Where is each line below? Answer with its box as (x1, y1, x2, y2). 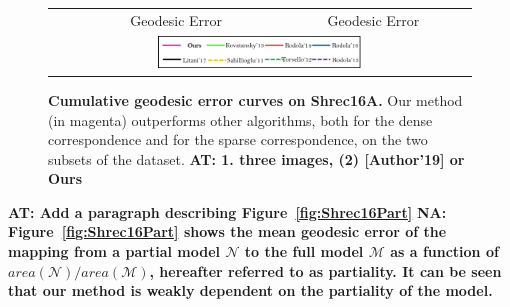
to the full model (244, 241, 364, 262)
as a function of (390, 241, 499, 262)
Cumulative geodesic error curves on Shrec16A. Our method (48, 89, 463, 110)
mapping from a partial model (8, 241, 221, 262)
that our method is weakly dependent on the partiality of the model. (8, 280, 493, 301)
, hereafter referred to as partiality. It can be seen (149, 260, 502, 281)
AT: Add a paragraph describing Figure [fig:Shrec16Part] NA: (8, 201, 447, 222)
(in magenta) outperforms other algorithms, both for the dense (48, 109, 433, 130)
